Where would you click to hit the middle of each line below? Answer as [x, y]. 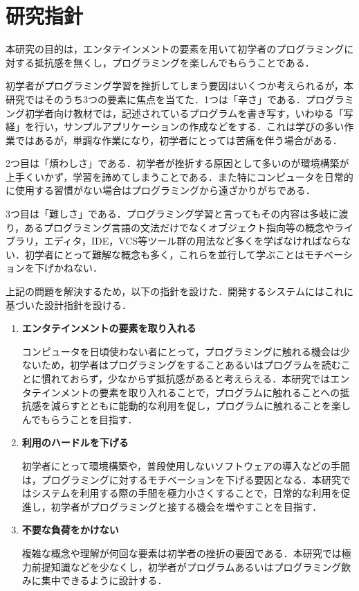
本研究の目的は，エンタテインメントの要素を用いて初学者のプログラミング [175, 49]
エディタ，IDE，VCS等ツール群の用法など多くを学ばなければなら [193, 241]
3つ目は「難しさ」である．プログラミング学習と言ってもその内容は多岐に [172, 214]
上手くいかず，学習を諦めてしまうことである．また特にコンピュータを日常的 [179, 176]
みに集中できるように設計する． [94, 580]
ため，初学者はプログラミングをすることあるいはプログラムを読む [191, 365]
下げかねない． [68, 268]
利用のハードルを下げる [75, 442]
